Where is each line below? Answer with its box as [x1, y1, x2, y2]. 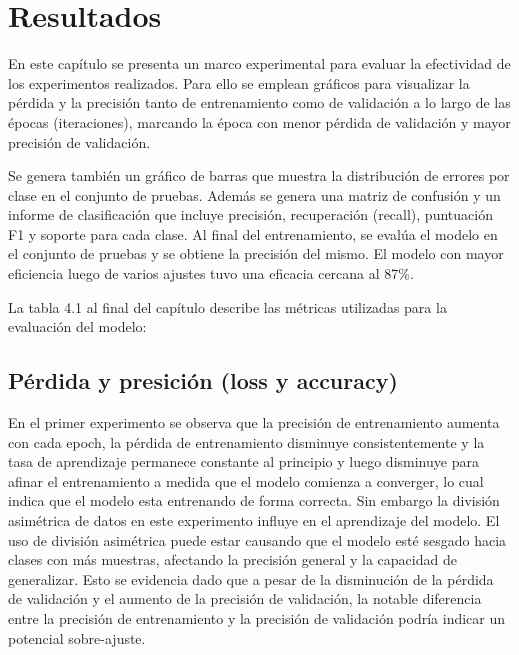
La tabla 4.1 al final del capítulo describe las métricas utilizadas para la [8, 296, 447, 317]
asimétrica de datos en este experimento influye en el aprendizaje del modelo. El [8, 510, 500, 531]
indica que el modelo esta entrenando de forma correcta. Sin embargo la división [8, 490, 500, 511]
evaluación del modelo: [8, 316, 147, 337]
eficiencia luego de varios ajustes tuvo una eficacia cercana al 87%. [8, 263, 414, 284]
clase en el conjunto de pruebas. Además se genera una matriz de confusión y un [8, 184, 501, 205]
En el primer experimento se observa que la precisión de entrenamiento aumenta [8, 412, 500, 433]
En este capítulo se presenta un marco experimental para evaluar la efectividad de [8, 53, 511, 74]
